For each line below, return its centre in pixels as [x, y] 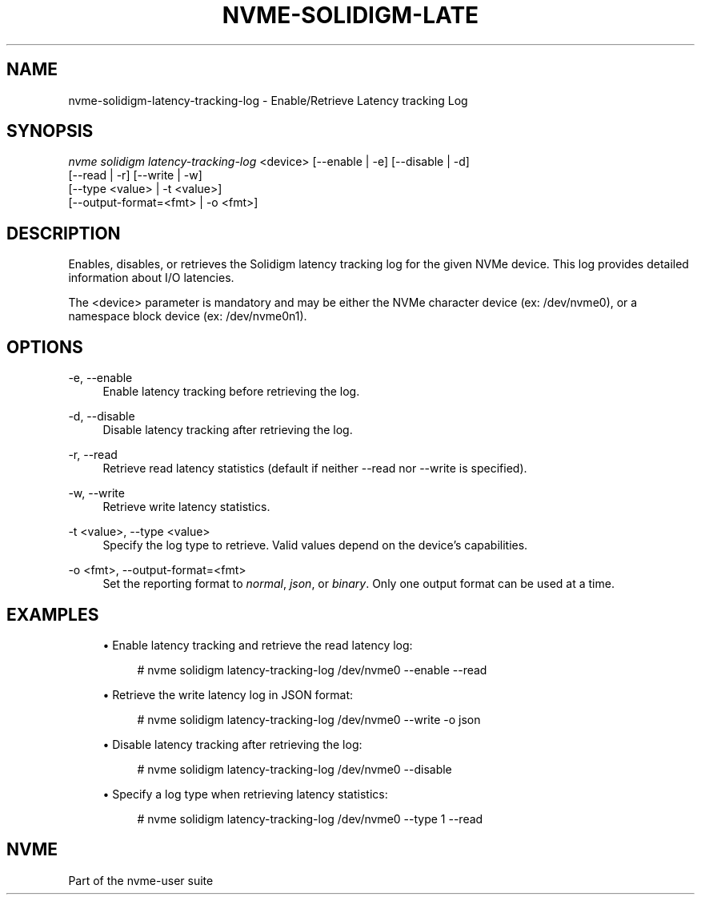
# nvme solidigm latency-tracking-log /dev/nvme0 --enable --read [312, 670]
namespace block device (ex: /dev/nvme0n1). [188, 316]
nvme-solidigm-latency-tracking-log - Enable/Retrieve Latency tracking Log [268, 100]
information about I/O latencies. [151, 278]
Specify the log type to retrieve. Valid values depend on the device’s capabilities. [315, 545]
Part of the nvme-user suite [141, 880]
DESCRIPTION [64, 233]
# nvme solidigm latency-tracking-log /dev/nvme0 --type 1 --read [310, 819]
